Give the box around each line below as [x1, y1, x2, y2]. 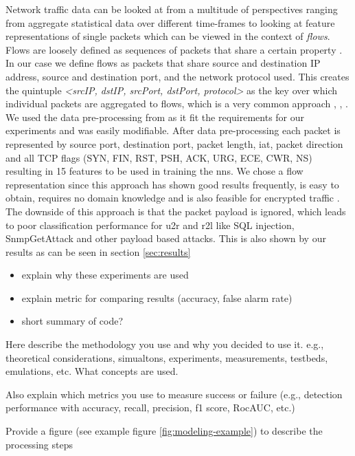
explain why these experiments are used [21, 268, 189, 282]
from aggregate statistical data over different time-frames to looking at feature [5, 15, 335, 30]
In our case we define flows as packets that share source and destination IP [5, 56, 321, 70]
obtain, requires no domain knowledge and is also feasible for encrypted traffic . [5, 191, 340, 205]
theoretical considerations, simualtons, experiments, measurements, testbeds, [5, 350, 328, 365]
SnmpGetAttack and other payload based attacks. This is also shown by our [5, 231, 326, 246]
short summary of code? [21, 314, 124, 328]
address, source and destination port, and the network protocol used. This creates [5, 69, 350, 83]
